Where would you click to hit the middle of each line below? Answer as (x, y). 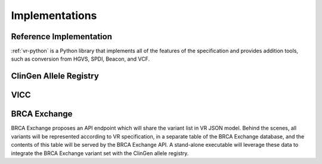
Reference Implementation (62, 37)
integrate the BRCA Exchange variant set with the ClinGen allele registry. (100, 153)
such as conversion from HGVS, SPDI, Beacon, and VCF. (80, 59)
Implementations (54, 15)
